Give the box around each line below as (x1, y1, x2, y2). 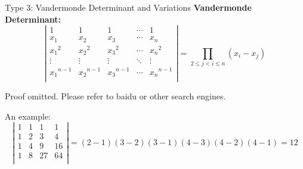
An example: (5, 109, 51, 122)
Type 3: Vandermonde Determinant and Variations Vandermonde (5, 1, 252, 13)
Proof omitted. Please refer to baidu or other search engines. (5, 90, 226, 102)
